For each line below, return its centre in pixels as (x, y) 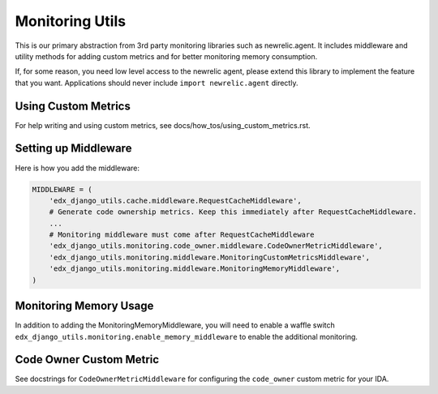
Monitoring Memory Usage (84, 306)
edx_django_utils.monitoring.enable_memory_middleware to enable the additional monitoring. (187, 336)
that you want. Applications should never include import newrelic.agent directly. (157, 83)
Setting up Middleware (73, 149)
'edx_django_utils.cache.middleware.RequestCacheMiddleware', (175, 200)
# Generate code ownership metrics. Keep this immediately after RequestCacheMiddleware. (233, 212)
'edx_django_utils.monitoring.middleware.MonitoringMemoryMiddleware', (195, 269)
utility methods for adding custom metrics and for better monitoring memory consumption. (166, 56)
